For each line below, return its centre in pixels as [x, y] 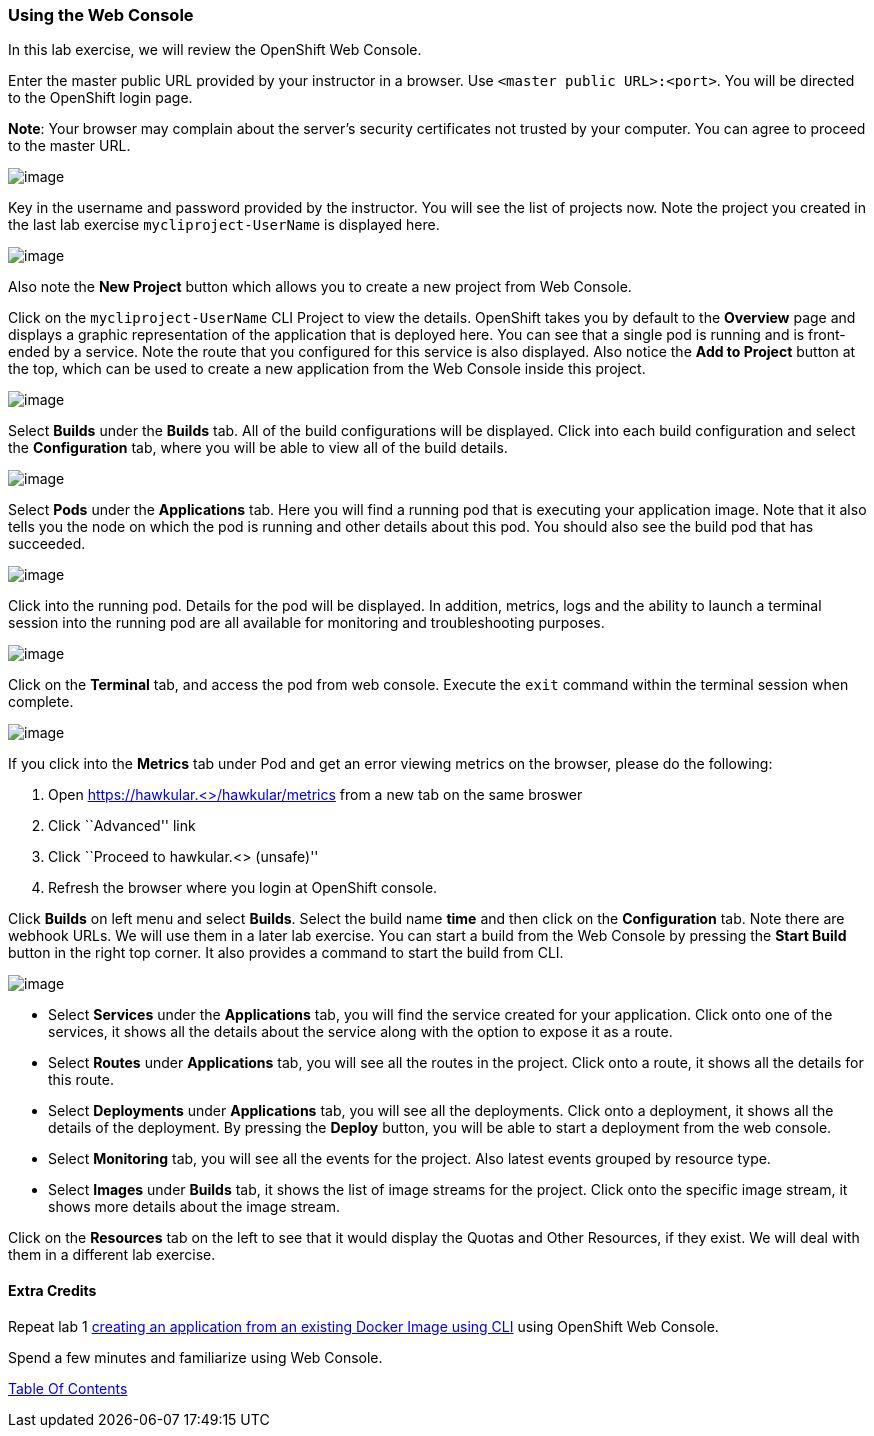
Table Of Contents [68, 1388]
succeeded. [47, 544]
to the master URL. [69, 146]
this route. [81, 1080]
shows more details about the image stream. [194, 1207]
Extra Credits [52, 1290]
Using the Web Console [101, 15]
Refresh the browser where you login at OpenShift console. [243, 888]
